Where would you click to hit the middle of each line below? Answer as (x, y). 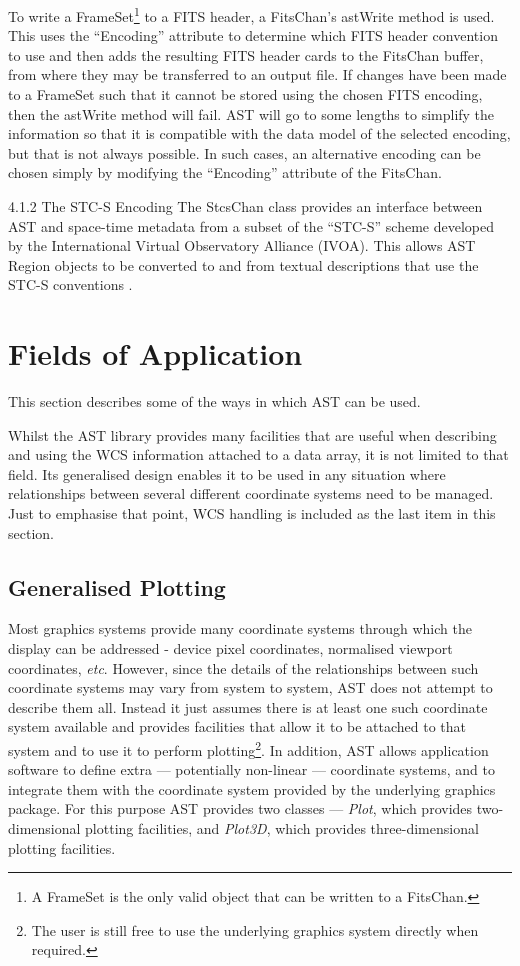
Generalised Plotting (117, 586)
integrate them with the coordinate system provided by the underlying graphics (252, 788)
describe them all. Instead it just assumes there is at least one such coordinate (248, 706)
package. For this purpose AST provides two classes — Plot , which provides (240, 808)
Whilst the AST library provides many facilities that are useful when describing (252, 434)
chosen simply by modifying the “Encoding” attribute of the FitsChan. (225, 172)
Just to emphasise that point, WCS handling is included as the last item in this (252, 513)
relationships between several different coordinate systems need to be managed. (251, 493)
